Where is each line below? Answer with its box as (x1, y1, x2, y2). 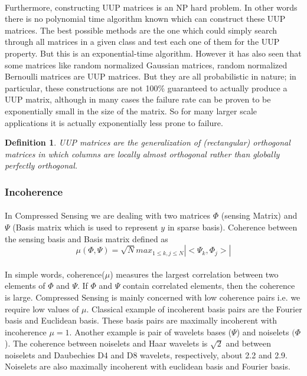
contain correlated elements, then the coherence (123, 279, 295, 292)
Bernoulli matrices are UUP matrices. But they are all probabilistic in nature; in (5, 70, 296, 83)
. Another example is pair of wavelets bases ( (69, 325, 232, 338)
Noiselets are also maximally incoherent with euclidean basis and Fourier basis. (5, 360, 290, 372)
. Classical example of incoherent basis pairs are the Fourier (86, 302, 302, 315)
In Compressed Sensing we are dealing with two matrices (5, 209, 211, 222)
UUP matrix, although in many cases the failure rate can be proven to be (5, 93, 271, 105)
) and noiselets (236, 325, 289, 338)
